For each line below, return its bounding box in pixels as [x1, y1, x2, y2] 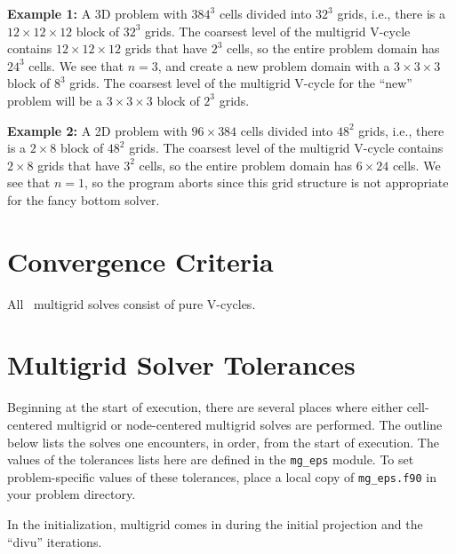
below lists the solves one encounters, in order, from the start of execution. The [7, 432, 439, 451]
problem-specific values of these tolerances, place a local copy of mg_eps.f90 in [7, 467, 436, 486]
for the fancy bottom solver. [7, 190, 160, 209]
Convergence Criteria [7, 242, 274, 279]
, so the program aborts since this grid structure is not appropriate [84, 173, 449, 192]
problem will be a [7, 91, 102, 109]
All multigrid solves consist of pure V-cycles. [7, 294, 256, 313]
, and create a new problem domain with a [157, 56, 390, 75]
